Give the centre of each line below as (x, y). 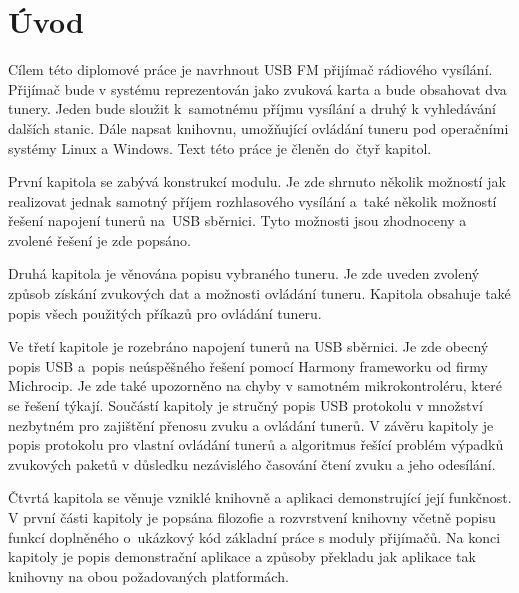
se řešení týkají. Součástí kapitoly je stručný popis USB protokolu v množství (245, 405)
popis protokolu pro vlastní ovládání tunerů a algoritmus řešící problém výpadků (256, 444)
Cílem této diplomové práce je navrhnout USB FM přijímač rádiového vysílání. (250, 69)
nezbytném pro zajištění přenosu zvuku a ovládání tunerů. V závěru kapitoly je (251, 424)
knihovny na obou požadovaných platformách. (148, 575)
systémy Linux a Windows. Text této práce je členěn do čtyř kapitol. (220, 147)
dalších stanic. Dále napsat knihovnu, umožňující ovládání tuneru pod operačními (258, 127)
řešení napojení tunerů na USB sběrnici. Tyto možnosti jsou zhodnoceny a (237, 220)
